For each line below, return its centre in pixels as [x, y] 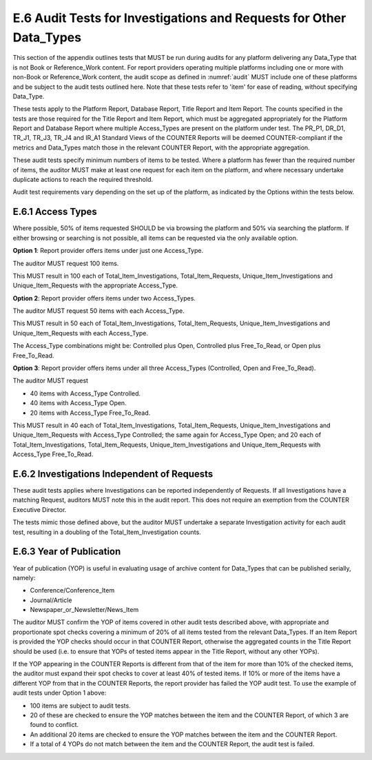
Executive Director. [40, 509]
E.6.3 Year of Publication [67, 552]
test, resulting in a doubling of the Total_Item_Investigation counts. [107, 532]
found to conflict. [54, 725]
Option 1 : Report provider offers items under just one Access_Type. [108, 251]
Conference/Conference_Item [72, 590]
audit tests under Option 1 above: [60, 693]
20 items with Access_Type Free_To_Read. [90, 413]
